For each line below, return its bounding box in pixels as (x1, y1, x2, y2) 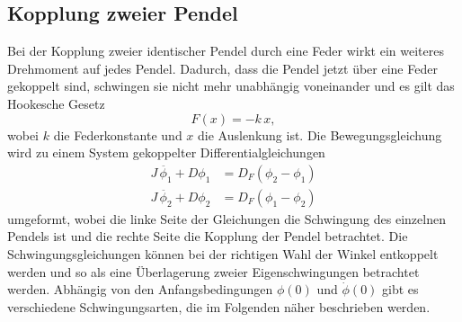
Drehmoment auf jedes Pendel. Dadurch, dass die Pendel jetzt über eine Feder (7, 58, 438, 77)
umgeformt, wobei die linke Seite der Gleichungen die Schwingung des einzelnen (7, 209, 446, 228)
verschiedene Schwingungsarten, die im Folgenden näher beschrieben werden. (7, 297, 431, 316)
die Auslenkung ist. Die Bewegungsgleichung (198, 125, 442, 144)
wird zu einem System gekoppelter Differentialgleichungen (7, 143, 325, 162)
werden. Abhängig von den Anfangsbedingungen (7, 280, 273, 299)
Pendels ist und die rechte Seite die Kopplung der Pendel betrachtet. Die (7, 227, 408, 246)
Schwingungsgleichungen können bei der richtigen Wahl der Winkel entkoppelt (7, 245, 439, 264)
